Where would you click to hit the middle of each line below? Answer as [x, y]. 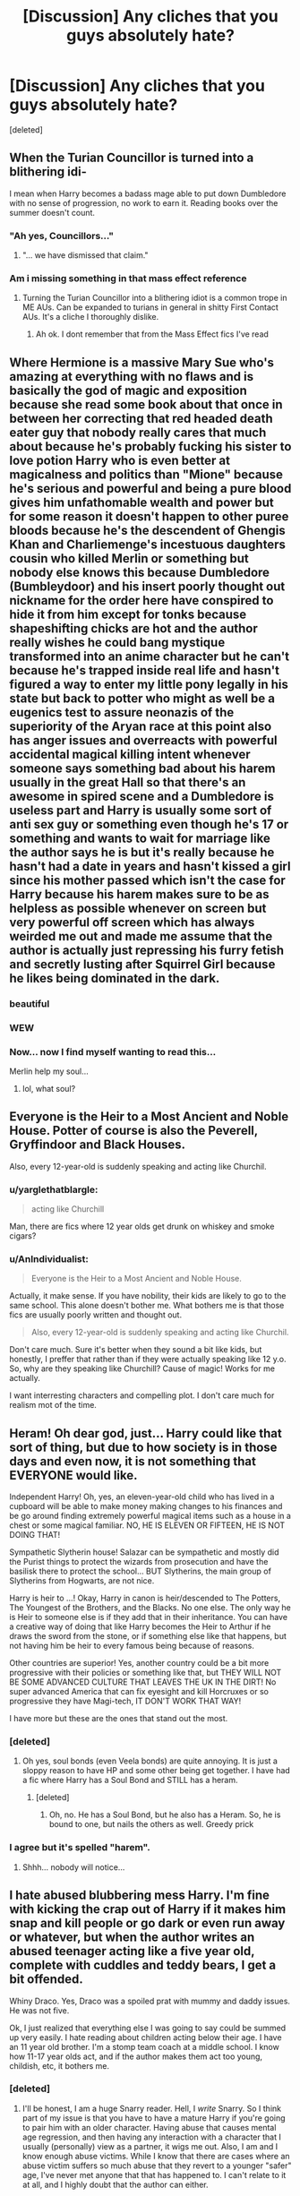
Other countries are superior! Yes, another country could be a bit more [139, 1663]
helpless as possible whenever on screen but [138, 908]
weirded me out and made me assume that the [141, 936]
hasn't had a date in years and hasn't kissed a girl [150, 866]
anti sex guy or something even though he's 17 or [149, 824]
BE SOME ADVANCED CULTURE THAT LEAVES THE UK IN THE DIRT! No [143, 1682]
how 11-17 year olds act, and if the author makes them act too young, [136, 2056]
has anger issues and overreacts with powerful [143, 740]
